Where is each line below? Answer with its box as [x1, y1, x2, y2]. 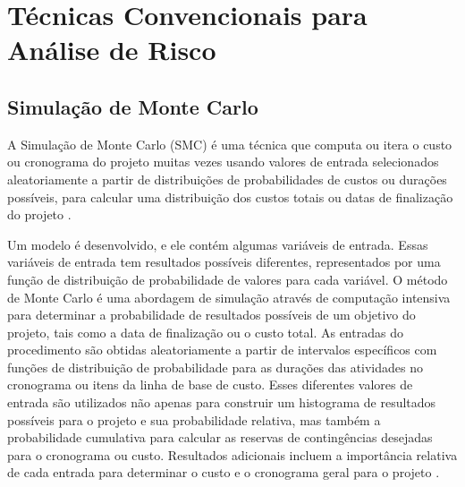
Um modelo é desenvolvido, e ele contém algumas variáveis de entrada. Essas [7, 235, 428, 253]
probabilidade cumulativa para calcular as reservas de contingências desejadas [7, 428, 433, 447]
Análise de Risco [7, 31, 216, 68]
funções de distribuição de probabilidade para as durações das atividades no [7, 357, 423, 376]
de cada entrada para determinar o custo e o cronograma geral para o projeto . [7, 463, 440, 482]
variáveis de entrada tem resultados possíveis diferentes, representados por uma [7, 252, 441, 271]
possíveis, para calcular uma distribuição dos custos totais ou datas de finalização [7, 187, 453, 206]
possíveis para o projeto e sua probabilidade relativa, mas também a [7, 410, 381, 429]
